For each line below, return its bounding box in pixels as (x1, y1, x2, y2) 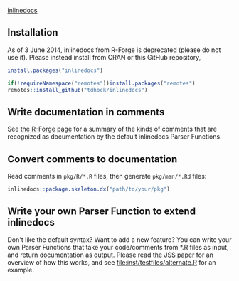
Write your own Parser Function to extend (7, 206, 196, 218)
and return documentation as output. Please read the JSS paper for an (7, 250, 213, 259)
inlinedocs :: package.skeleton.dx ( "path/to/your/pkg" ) (7, 186, 171, 193)
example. (7, 265, 34, 274)
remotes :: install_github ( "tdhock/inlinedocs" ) (7, 86, 148, 93)
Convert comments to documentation (7, 153, 178, 165)
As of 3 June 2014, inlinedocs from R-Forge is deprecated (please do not (7, 46, 221, 54)
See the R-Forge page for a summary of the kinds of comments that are (7, 124, 217, 134)
